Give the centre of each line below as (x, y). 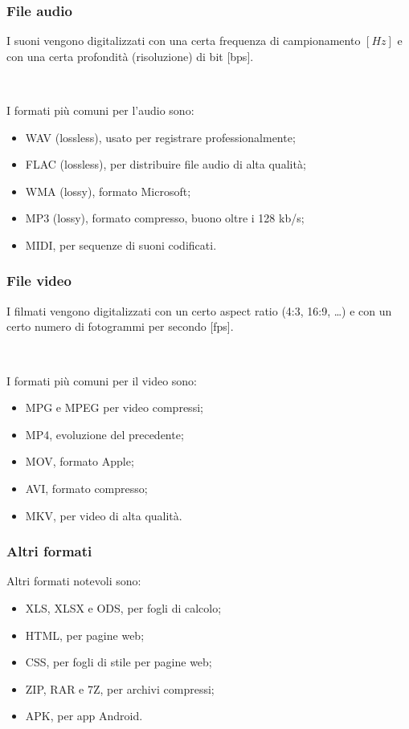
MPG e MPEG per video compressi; (114, 407)
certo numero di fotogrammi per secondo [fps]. (120, 326)
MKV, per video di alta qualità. (104, 515)
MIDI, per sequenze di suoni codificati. (121, 244)
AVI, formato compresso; (86, 488)
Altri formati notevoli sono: (74, 581)
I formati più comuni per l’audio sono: (100, 110)
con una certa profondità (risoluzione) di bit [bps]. (130, 56)
